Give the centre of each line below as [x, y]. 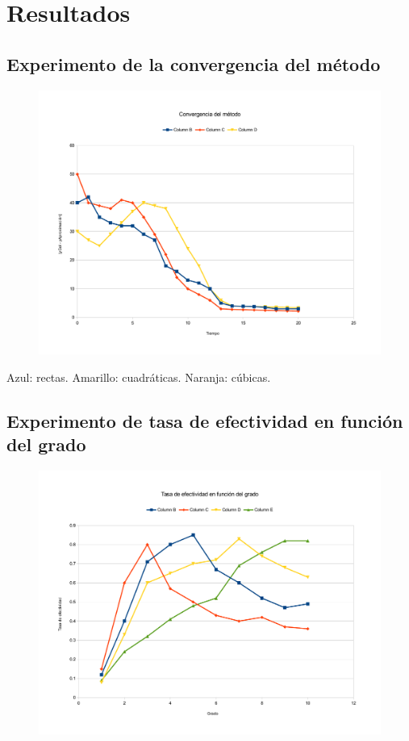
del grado [46, 444]
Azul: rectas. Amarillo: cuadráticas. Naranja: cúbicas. [139, 377]
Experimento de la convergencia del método [194, 63]
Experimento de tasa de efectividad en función [205, 420]
